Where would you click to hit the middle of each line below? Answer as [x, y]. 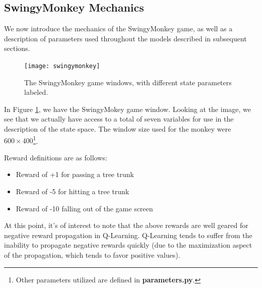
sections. [17, 48]
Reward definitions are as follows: [56, 157]
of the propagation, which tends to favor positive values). [92, 255]
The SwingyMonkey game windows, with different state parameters [128, 82]
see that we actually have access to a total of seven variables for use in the [119, 119]
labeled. [36, 92]
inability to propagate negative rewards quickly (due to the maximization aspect [128, 245]
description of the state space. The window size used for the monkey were [118, 129]
